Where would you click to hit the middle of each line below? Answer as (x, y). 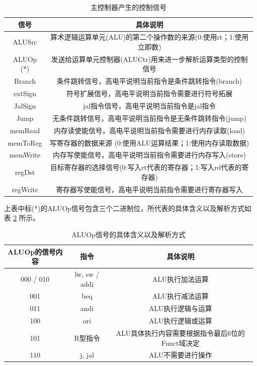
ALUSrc (25, 42)
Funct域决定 (180, 342)
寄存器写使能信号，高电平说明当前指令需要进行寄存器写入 (150, 189)
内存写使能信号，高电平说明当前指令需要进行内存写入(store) (150, 155)
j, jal (87, 355)
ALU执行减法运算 (181, 296)
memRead (25, 130)
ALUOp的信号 (32, 251)
